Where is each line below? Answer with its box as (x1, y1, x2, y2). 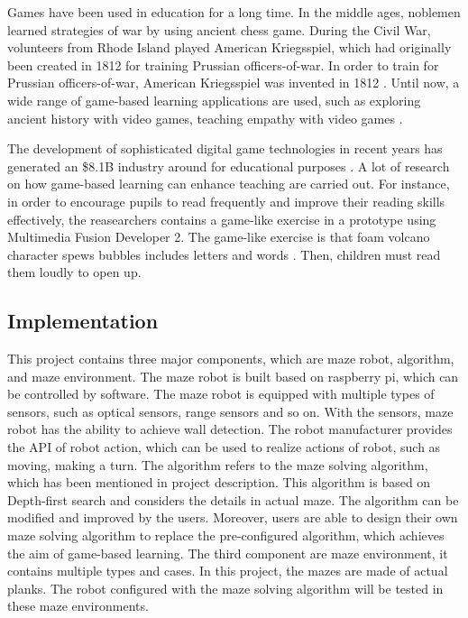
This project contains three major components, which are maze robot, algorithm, (7, 349, 454, 368)
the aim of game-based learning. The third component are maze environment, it (7, 543, 448, 562)
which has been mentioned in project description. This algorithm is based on (7, 473, 431, 492)
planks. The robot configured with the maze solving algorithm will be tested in (7, 578, 444, 597)
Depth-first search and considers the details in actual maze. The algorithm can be (7, 490, 459, 509)
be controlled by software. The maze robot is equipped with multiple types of (7, 384, 435, 403)
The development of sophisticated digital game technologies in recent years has (7, 139, 443, 158)
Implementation (7, 307, 159, 335)
